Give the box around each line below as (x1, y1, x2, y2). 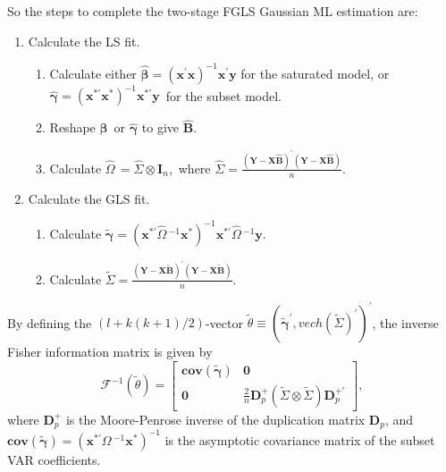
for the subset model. (165, 86, 282, 105)
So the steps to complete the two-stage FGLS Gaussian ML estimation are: (7, 2, 418, 20)
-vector (205, 313, 243, 331)
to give (141, 118, 180, 137)
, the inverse (372, 313, 439, 331)
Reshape (49, 118, 96, 137)
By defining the (7, 313, 92, 331)
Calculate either (49, 63, 137, 82)
